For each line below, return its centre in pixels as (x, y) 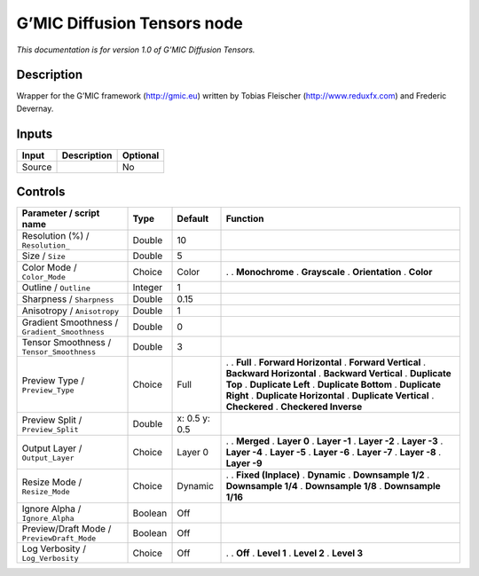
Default (193, 219)
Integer (148, 288)
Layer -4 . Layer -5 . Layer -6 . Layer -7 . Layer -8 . (334, 453)
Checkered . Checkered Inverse (294, 406)
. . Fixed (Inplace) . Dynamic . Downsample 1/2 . (328, 475)
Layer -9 (244, 463)
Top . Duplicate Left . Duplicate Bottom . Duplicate (333, 384)
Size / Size (43, 256)
